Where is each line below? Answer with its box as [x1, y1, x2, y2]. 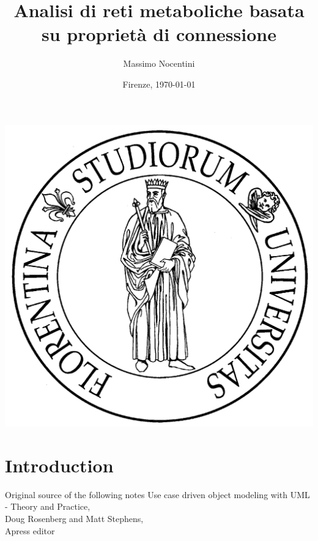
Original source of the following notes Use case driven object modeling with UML [5, 488, 310, 501]
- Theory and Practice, [5, 500, 91, 513]
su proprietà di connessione [42, 21, 276, 47]
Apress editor [5, 524, 55, 537]
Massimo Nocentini [123, 57, 195, 70]
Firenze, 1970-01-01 [122, 77, 196, 90]
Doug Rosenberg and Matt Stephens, [5, 512, 144, 525]
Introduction [5, 452, 114, 477]
